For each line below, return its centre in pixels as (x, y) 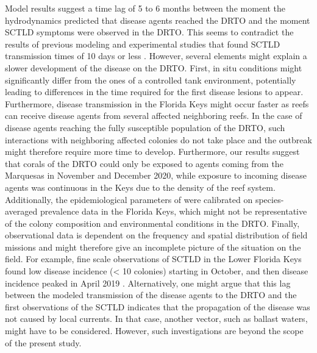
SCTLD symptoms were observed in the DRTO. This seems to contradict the (149, 32)
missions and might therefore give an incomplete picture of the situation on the (153, 247)
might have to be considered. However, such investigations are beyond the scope (154, 331)
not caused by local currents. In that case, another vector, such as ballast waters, (156, 319)
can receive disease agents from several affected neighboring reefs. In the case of (154, 116)
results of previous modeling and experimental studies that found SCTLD (143, 44)
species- (269, 199)
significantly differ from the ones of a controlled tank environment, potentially (151, 80)
